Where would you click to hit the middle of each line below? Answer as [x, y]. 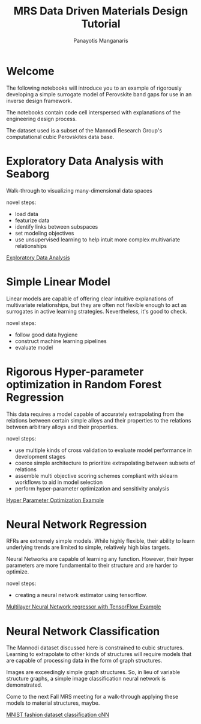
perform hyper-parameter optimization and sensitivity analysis [92, 488]
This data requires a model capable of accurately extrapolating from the [95, 414]
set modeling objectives [44, 233]
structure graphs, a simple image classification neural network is [86, 679]
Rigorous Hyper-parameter [75, 372]
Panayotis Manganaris [101, 40]
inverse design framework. [39, 101]
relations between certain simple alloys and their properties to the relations [99, 420]
